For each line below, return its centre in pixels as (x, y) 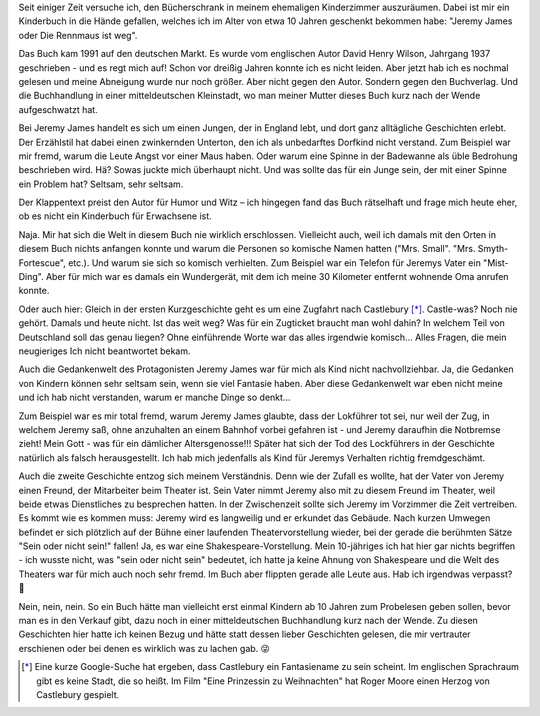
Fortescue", (42, 262)
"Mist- (496, 262)
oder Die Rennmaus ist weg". (78, 35)
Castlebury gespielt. (78, 694)
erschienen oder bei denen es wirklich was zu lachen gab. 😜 (144, 648)
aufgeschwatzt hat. (58, 109)
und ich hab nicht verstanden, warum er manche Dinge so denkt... (154, 397)
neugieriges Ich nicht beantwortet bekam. (104, 351)
